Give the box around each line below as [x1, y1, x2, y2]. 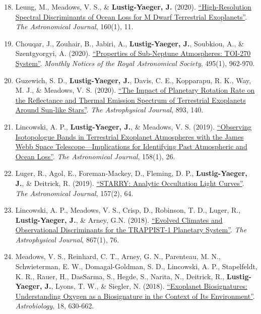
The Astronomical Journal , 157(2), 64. [15, 187, 134, 198]
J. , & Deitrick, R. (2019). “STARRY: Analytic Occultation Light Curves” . [15, 177, 244, 188]
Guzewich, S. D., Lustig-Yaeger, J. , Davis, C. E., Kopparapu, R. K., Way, [15, 75, 251, 85]
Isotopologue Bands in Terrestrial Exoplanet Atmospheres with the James [15, 131, 244, 142]
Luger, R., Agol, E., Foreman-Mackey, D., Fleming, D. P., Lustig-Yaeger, [15, 168, 247, 178]
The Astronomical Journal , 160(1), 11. [15, 21, 134, 32]
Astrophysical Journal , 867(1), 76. [15, 234, 119, 244]
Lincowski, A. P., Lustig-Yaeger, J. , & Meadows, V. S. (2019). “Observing [15, 121, 252, 132]
